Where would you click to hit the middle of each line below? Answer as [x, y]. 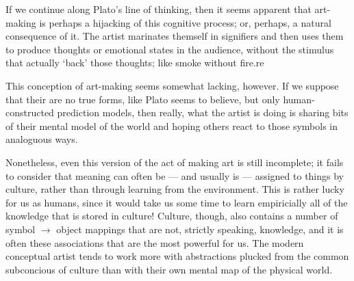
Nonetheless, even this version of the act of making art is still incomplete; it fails [175, 162]
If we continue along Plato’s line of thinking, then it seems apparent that [159, 9]
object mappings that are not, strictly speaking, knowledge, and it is [200, 229]
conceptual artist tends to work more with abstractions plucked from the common [177, 256]
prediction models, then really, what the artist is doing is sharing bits [203, 112]
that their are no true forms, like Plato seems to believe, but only [143, 99]
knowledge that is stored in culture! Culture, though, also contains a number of [172, 216]
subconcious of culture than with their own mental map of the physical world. [169, 269]
